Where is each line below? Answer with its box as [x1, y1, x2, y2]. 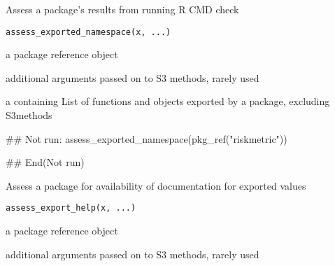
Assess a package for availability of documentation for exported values [6, 178, 306, 192]
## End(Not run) [6, 155, 85, 169]
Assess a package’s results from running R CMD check [6, 2, 239, 16]
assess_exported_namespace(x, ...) [6, 27, 171, 37]
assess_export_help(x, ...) [6, 203, 136, 213]
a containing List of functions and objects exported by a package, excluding [6, 94, 330, 108]
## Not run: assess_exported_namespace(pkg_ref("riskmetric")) [6, 131, 287, 146]
